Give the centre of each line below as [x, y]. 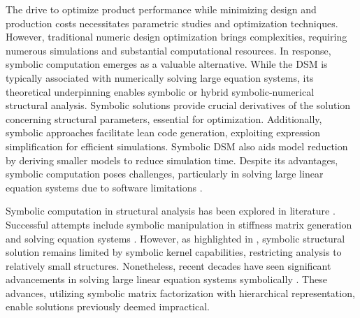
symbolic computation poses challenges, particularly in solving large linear [165, 174]
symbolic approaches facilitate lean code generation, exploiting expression [163, 132]
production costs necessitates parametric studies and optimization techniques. [172, 23]
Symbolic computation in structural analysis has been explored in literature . [171, 211]
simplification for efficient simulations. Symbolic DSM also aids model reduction [177, 146]
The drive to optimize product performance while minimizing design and [161, 9]
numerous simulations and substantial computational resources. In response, [168, 50]
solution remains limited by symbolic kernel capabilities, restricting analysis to [174, 252]
